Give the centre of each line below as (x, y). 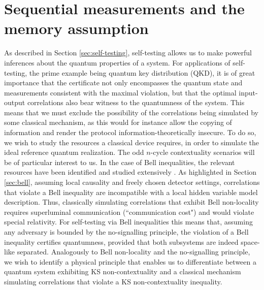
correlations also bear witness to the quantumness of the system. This (136, 102)
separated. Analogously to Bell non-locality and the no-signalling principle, (134, 252)
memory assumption (76, 28)
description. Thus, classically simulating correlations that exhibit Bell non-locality (131, 202)
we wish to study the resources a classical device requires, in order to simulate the (132, 142)
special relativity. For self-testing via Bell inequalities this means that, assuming (128, 222)
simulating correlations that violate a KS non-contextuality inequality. (113, 281)
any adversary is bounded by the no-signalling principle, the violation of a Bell (126, 232)
